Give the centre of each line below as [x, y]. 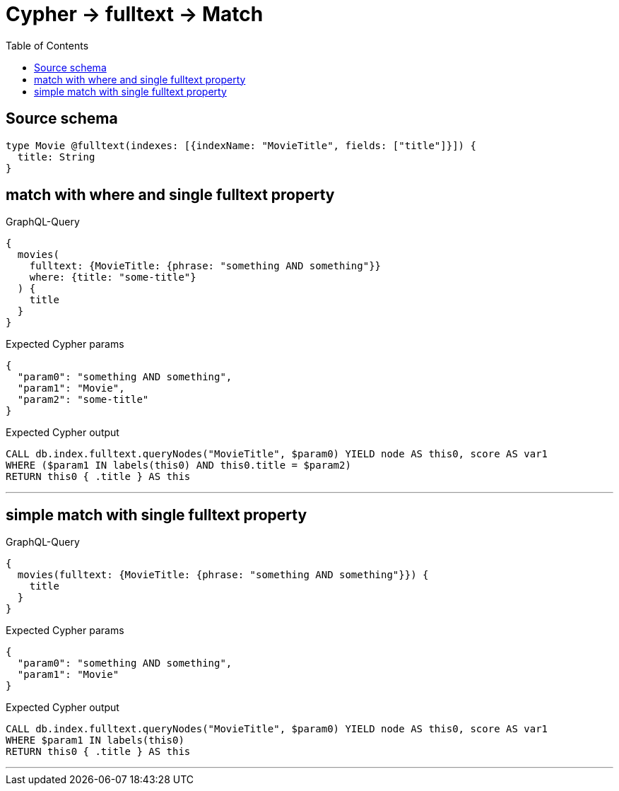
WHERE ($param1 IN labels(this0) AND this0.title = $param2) [178, 465]
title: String [56, 157]
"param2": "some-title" [83, 400]
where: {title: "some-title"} [113, 277]
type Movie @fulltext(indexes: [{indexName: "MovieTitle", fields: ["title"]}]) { [241, 145]
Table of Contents [47, 45]
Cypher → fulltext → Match [135, 14]
